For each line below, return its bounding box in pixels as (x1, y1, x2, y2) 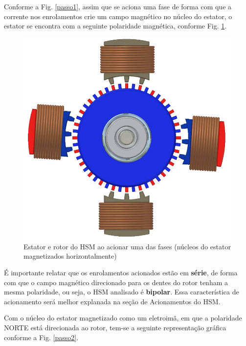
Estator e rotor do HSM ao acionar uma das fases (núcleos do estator (23, 241, 231, 251)
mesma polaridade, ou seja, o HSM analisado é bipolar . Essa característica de (4, 287, 239, 297)
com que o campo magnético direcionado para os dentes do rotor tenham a (4, 277, 228, 287)
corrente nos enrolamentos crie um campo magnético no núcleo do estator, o (4, 11, 232, 21)
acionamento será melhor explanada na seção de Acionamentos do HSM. (4, 296, 221, 306)
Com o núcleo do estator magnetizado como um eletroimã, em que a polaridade (4, 313, 242, 323)
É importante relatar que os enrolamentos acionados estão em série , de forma (4, 267, 238, 278)
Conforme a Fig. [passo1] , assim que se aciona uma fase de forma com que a (4, 1, 232, 11)
